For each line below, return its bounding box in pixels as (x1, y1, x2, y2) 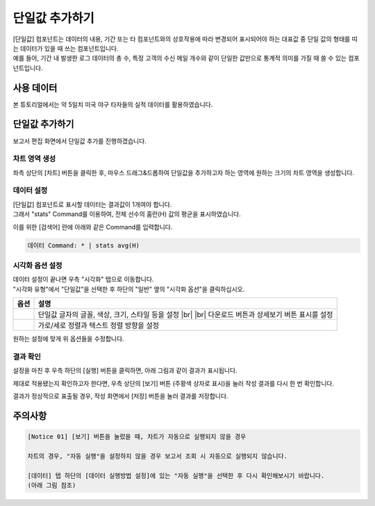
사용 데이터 (12, 82, 58, 94)
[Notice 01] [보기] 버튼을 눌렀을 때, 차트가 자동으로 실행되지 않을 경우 (27, 433, 247, 441)
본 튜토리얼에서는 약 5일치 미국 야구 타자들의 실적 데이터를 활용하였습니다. (12, 100, 213, 108)
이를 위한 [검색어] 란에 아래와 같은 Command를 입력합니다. (12, 222, 173, 231)
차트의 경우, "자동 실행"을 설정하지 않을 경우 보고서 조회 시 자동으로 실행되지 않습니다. (27, 452, 288, 460)
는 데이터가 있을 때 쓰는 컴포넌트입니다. (12, 44, 119, 52)
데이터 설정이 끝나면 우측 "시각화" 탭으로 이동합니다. (12, 275, 154, 284)
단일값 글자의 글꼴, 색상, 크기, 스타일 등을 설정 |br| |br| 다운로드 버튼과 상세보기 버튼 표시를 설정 (37, 310, 333, 320)
